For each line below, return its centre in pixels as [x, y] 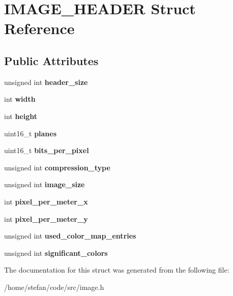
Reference [39, 28]
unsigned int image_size [45, 184]
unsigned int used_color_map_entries [70, 236]
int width [20, 99]
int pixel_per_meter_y [46, 218]
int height [21, 116]
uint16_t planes [31, 133]
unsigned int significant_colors [56, 253]
